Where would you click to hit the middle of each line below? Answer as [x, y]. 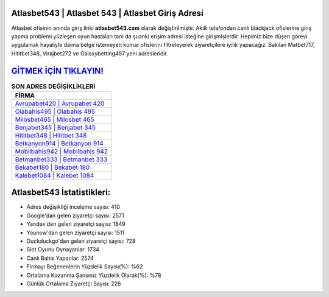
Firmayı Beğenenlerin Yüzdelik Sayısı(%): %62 [85, 267]
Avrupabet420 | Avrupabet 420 [60, 103]
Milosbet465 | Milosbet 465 [55, 119]
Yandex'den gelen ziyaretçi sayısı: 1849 [76, 224]
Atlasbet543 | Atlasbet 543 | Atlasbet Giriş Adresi [107, 13]
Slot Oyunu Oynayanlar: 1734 [63, 250]
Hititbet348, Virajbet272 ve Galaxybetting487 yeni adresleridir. [90, 53]
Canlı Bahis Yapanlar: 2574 [60, 258]
